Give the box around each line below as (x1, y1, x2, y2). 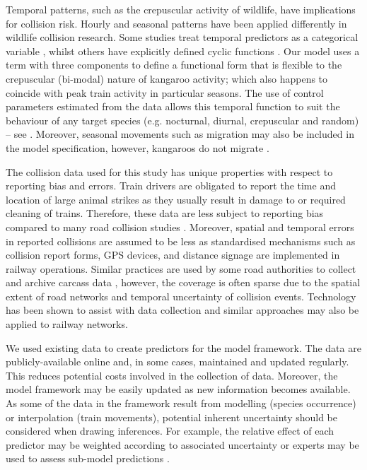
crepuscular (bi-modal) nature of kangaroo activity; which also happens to (6, 71, 328, 86)
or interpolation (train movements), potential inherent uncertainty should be (6, 409, 338, 424)
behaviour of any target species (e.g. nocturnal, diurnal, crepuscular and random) (6, 112, 359, 127)
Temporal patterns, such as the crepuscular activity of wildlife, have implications (6, 2, 356, 16)
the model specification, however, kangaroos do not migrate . (6, 140, 269, 155)
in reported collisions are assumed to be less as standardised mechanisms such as (6, 233, 356, 248)
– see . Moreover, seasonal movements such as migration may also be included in (6, 127, 354, 141)
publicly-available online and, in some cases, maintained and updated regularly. (6, 354, 349, 369)
